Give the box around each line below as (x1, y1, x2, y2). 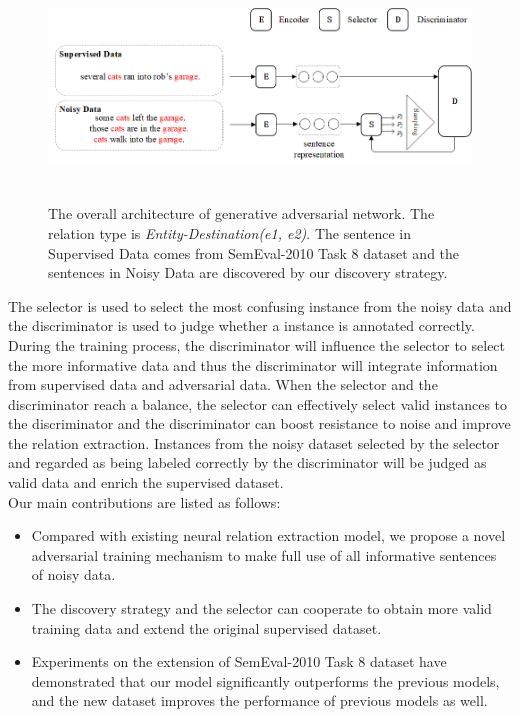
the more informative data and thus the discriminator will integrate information (8, 354, 498, 375)
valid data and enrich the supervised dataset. (8, 472, 284, 493)
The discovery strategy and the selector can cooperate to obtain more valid (31, 598, 492, 619)
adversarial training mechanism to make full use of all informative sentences (31, 544, 497, 565)
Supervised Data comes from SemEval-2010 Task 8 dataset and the (48, 242, 460, 263)
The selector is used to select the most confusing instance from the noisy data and (8, 295, 512, 316)
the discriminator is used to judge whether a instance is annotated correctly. (8, 315, 475, 336)
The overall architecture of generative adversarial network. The (48, 203, 435, 224)
